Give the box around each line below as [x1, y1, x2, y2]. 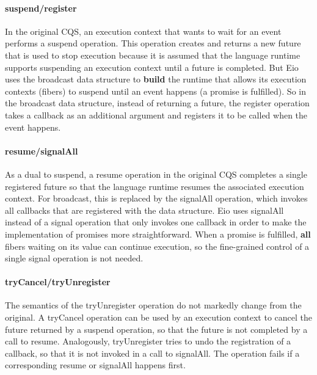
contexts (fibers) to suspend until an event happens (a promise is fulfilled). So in [5, 84, 306, 97]
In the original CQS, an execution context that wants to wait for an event [5, 24, 282, 37]
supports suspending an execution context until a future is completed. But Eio [5, 60, 299, 73]
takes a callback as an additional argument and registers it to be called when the [5, 108, 308, 121]
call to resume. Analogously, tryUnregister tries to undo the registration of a [5, 335, 291, 348]
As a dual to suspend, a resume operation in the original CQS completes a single [5, 167, 307, 180]
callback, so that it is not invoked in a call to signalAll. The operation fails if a [5, 346, 300, 359]
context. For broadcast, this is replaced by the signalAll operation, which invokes [5, 192, 308, 205]
